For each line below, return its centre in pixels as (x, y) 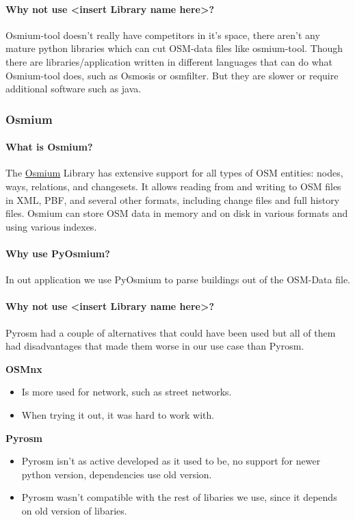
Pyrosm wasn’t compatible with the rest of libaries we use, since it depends (179, 497)
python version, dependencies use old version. (117, 474)
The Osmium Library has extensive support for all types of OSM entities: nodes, (174, 173)
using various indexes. (51, 226)
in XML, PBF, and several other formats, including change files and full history (173, 199)
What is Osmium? (49, 147)
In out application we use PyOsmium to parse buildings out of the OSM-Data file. (178, 279)
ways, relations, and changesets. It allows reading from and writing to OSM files (173, 186)
